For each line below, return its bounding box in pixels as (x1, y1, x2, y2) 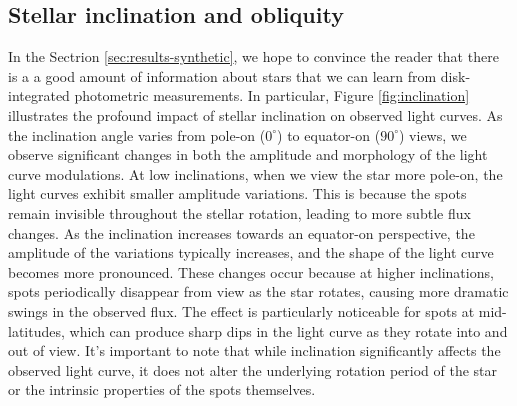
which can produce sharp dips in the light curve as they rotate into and (69, 320, 508, 341)
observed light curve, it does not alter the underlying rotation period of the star (8, 359, 497, 380)
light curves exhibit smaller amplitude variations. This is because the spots (8, 183, 467, 204)
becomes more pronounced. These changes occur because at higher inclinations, (8, 261, 494, 282)
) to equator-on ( (277, 124, 381, 145)
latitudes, (8, 320, 65, 341)
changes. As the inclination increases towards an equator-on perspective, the (8, 222, 475, 243)
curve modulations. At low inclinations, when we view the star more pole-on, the (8, 163, 503, 184)
